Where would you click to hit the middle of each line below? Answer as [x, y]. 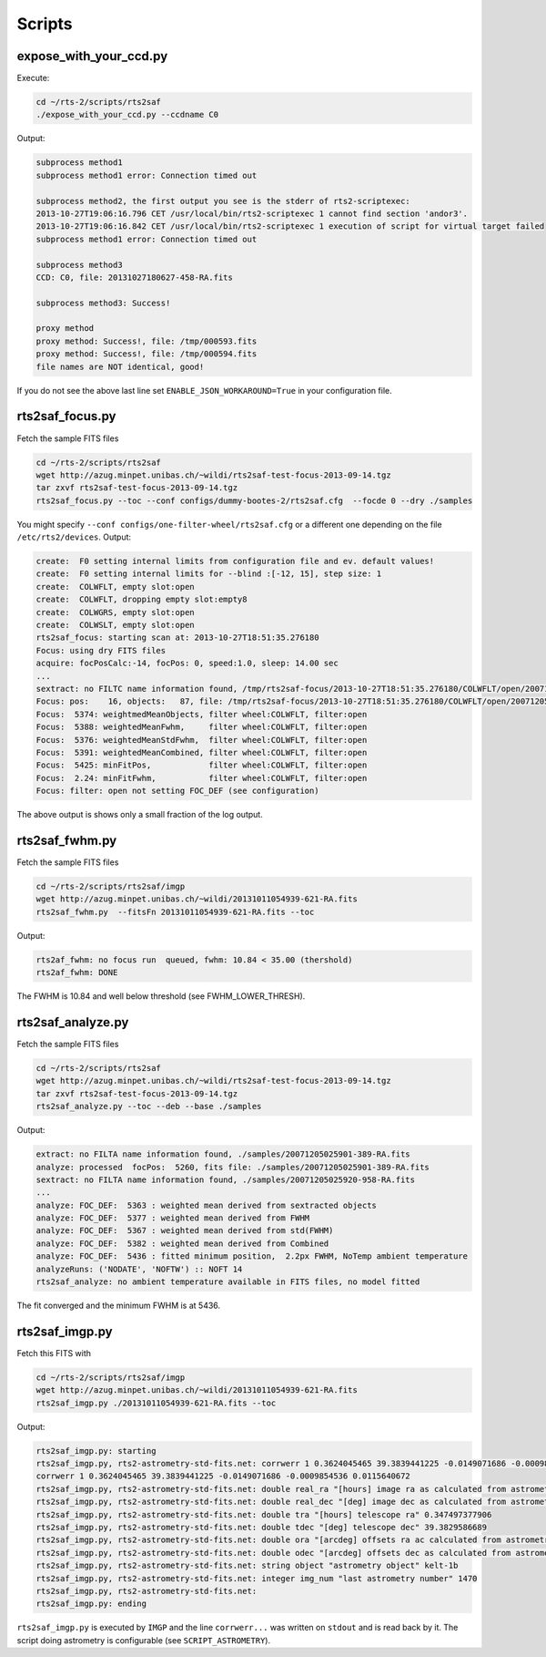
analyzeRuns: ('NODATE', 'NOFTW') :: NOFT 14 [139, 1269]
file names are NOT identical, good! [120, 366]
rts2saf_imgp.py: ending [91, 1604]
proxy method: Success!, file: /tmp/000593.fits [147, 341]
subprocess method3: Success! [103, 303]
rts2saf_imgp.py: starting [96, 1451]
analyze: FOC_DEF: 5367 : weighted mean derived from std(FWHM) [185, 1231]
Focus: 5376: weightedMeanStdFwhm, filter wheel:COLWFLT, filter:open [202, 740]
